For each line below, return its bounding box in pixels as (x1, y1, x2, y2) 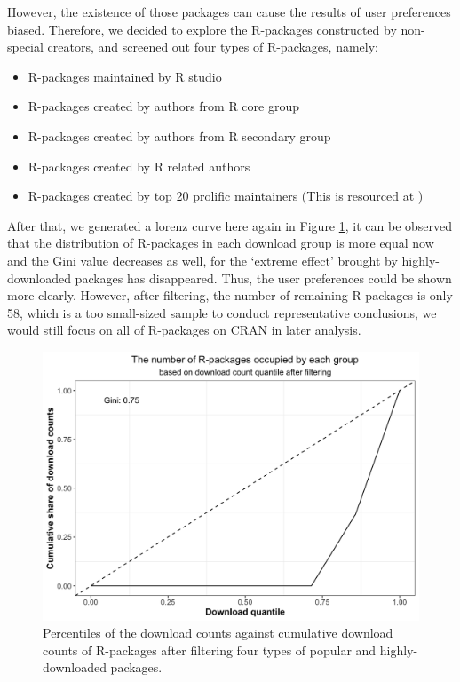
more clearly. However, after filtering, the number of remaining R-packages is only (7, 286, 453, 305)
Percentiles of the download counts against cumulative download (43, 623, 393, 642)
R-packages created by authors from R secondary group (28, 126, 331, 145)
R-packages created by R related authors (28, 156, 250, 175)
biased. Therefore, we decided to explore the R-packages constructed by (7, 20, 397, 38)
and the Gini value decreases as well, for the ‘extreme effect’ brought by (7, 250, 398, 269)
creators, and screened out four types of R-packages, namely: (47, 37, 378, 56)
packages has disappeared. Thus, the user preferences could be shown (75, 268, 452, 287)
